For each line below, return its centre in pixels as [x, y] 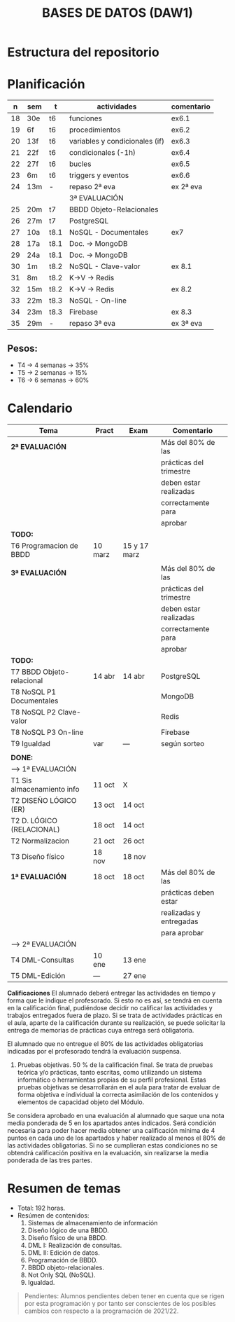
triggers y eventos [99, 175]
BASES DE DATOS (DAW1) [117, 13]
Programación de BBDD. [63, 1260]
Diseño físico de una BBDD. [67, 1237]
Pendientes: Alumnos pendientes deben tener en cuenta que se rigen [124, 1296]
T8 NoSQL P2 [34, 712]
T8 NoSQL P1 [34, 691]
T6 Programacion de [44, 546]
